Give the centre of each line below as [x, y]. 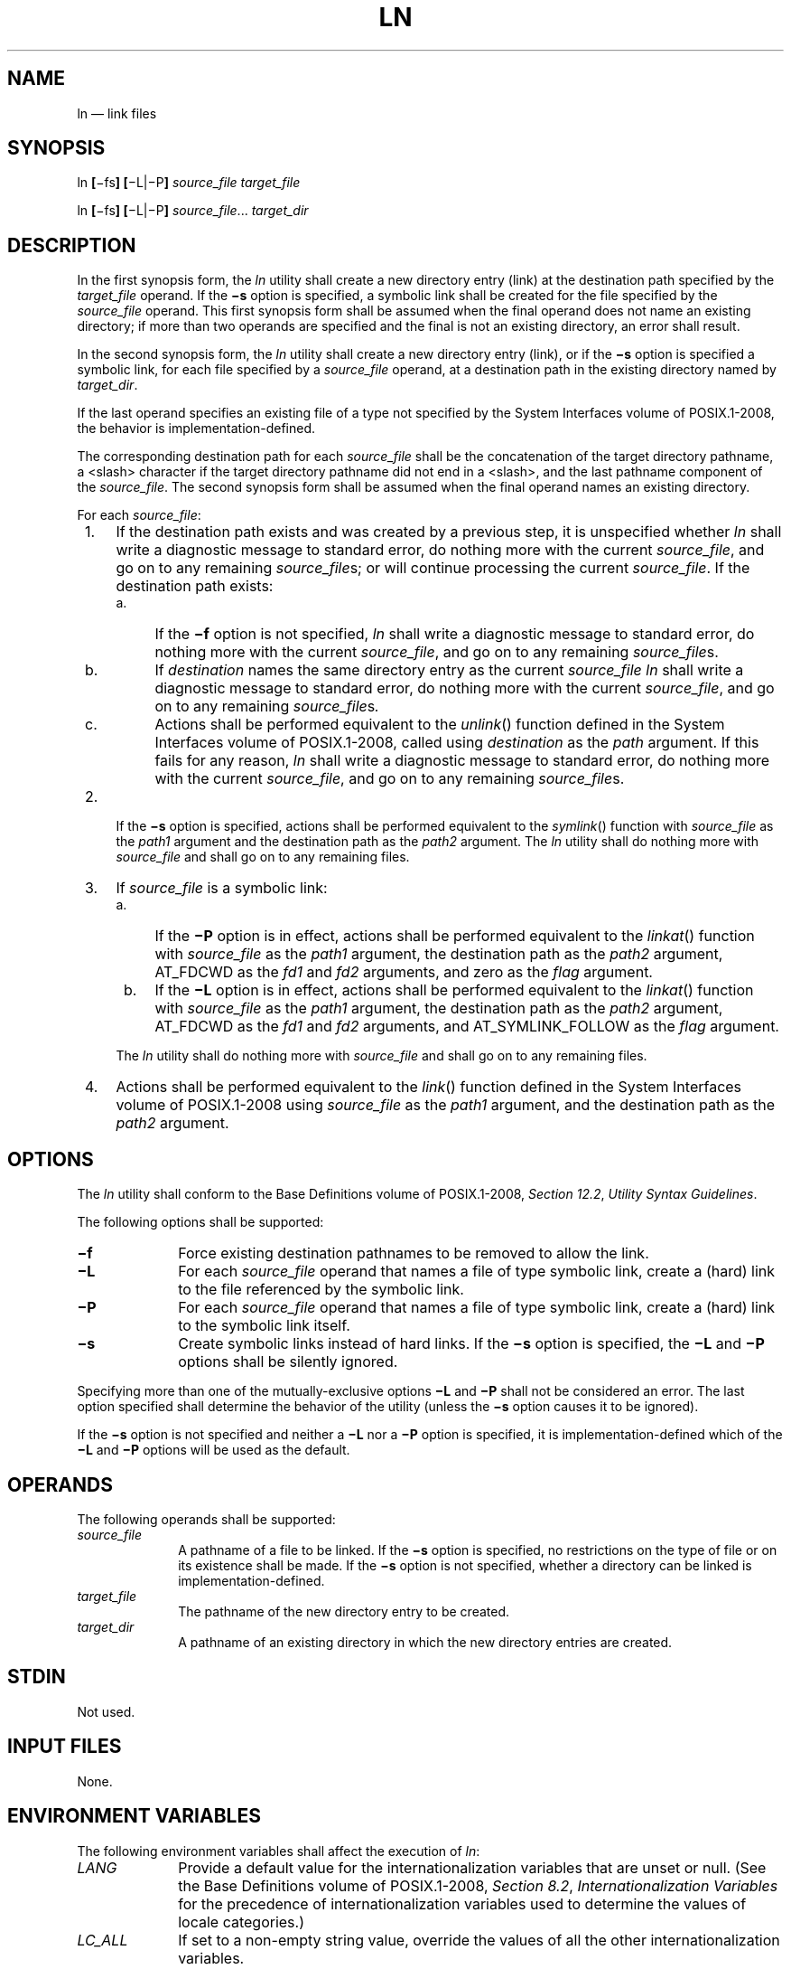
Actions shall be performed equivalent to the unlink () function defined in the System [440, 725]
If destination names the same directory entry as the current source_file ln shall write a [449, 670]
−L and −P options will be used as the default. [214, 1450]
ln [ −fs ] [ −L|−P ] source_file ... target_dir [193, 211]
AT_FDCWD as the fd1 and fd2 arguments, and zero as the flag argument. [404, 972]
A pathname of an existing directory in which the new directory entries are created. [425, 1642]
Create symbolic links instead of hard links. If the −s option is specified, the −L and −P [471, 1344]
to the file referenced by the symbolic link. [321, 1290]
